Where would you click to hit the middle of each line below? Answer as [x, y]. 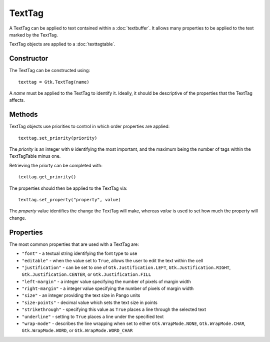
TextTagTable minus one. [35, 156]
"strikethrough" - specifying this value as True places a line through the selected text [114, 309]
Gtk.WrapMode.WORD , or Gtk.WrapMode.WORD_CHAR [77, 330]
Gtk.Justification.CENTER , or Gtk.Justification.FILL [86, 274]
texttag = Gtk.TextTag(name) [54, 82]
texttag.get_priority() [47, 177]
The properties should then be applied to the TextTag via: [68, 188]
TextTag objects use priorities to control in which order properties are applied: [89, 126]
